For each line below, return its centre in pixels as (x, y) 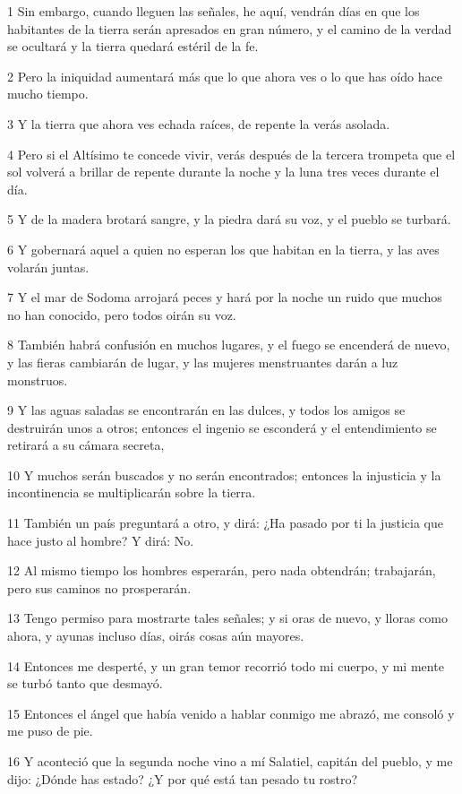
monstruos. (38, 380)
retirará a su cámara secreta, (86, 445)
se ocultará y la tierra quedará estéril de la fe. (133, 46)
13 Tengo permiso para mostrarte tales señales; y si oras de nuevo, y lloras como (227, 618)
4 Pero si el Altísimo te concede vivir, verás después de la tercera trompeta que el (231, 154)
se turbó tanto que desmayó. (85, 683)
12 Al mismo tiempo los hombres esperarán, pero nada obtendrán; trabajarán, (222, 570)
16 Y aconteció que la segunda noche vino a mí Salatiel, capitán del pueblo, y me (230, 761)
